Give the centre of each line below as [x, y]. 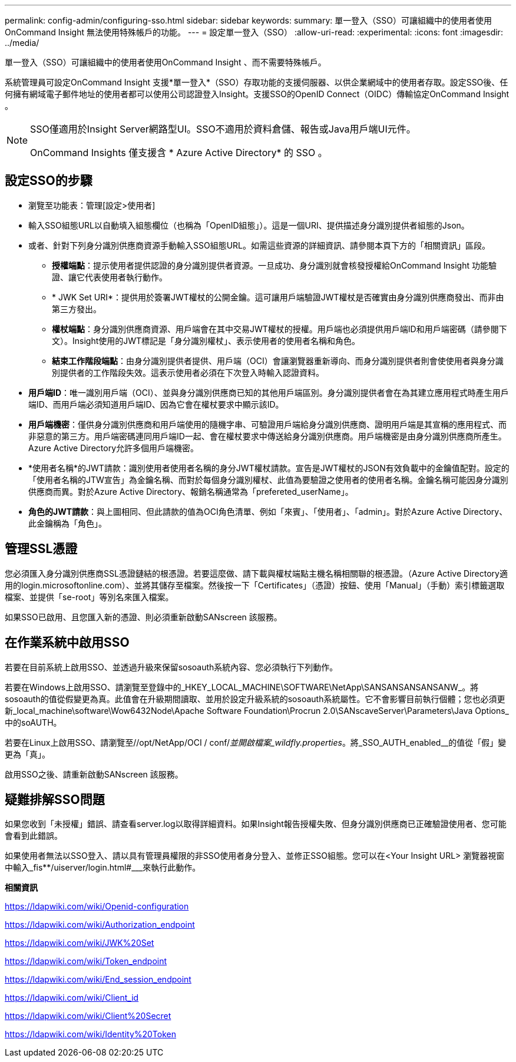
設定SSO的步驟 [49, 181]
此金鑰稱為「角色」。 [67, 523]
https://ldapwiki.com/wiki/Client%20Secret [88, 1016]
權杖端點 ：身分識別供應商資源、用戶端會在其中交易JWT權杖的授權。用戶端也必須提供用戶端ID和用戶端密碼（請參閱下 [279, 329]
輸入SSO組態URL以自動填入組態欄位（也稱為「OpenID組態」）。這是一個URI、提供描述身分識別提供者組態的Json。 [249, 225]
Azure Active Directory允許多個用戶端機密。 [114, 448]
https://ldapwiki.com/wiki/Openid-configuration [97, 906]
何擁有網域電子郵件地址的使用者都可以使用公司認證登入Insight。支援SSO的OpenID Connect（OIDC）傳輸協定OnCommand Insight [257, 94]
